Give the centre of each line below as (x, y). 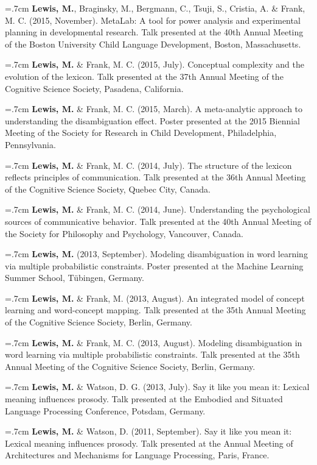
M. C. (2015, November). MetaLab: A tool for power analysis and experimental (153, 20)
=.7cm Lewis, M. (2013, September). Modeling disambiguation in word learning (156, 254)
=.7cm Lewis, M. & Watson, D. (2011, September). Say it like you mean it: (148, 431)
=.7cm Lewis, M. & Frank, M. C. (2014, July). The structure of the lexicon (148, 165)
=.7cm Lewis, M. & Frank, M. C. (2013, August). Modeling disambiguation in (154, 342)
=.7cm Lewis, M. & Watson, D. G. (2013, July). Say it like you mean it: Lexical (157, 387)
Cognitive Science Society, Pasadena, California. (94, 88)
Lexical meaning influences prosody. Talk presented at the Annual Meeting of (149, 443)
